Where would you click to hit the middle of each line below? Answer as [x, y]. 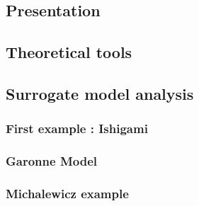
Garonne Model [51, 161]
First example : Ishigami [77, 128]
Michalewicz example [67, 193]
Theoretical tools [69, 52]
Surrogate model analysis [100, 93]
